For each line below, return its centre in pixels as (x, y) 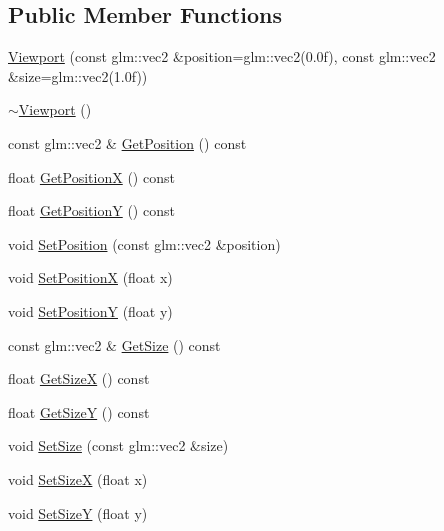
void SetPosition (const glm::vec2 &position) (144, 243)
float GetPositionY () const (91, 210)
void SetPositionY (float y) (90, 310)
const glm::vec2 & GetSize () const (114, 344)
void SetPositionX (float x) (90, 277)
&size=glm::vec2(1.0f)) (78, 75)
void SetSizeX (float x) (78, 478)
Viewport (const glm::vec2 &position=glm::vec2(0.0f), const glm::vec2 (222, 56)
